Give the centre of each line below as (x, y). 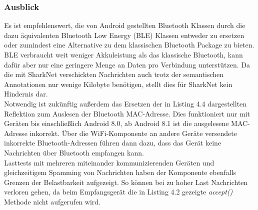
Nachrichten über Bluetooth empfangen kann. (74, 152)
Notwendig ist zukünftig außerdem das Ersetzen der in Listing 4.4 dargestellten (125, 103)
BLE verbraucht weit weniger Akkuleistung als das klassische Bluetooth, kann (123, 54)
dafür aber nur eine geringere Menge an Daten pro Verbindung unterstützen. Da (127, 64)
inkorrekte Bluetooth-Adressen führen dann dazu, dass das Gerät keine (113, 143)
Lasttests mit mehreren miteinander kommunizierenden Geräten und (109, 162)
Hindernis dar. (26, 94)
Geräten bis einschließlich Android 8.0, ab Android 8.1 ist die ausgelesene (116, 123)
